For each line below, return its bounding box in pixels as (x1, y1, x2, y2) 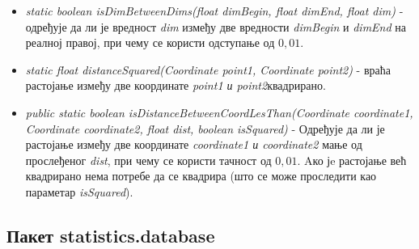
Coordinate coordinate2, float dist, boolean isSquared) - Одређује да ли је (25, 120, 385, 137)
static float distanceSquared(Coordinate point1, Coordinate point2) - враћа (25, 61, 391, 78)
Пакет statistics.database (6, 222, 215, 247)
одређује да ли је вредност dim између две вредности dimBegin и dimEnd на (25, 18, 406, 35)
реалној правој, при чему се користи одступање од (25, 34, 275, 51)
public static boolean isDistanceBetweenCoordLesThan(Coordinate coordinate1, (25, 103, 413, 120)
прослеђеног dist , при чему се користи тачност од (25, 151, 272, 168)
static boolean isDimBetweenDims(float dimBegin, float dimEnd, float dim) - (25, 2, 404, 19)
